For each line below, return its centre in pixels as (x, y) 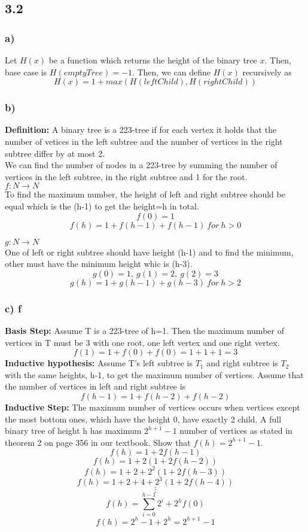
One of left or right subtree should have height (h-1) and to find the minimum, (149, 252)
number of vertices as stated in (236, 431)
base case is (26, 72)
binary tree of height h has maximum (73, 431)
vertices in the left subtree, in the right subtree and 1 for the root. (126, 176)
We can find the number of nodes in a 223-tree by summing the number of (141, 165)
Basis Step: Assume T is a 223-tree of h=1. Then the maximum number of (144, 330)
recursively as (267, 72)
